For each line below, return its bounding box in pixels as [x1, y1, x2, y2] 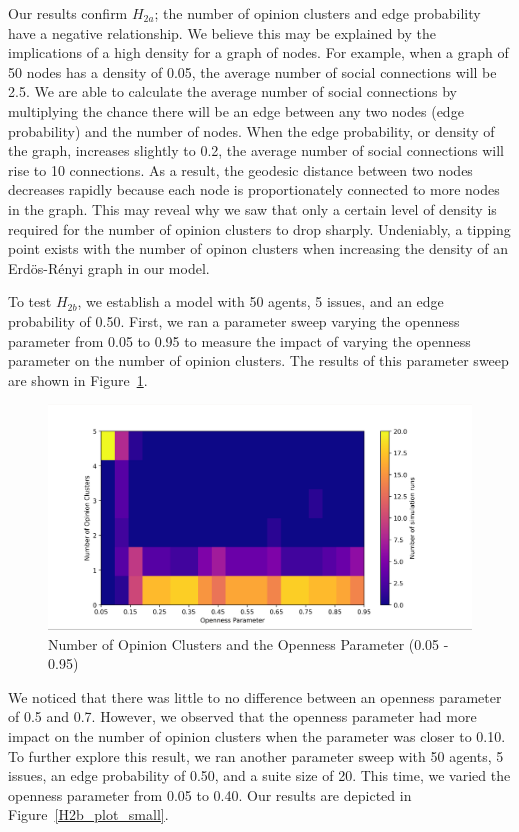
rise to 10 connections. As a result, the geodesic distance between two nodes [8, 159, 473, 180]
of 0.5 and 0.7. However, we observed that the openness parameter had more [8, 706, 477, 727]
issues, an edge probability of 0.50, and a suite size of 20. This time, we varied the [8, 765, 511, 786]
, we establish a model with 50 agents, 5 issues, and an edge [77, 291, 444, 312]
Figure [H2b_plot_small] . [8, 804, 169, 825]
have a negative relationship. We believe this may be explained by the [8, 22, 436, 43]
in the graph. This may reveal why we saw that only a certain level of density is [8, 198, 497, 219]
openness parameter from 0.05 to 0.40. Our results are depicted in [8, 784, 412, 805]
